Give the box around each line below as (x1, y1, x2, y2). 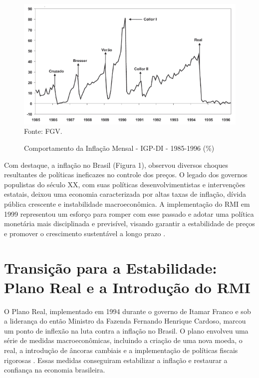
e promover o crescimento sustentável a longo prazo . (4, 228, 166, 238)
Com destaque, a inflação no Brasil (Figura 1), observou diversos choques (4, 159, 228, 170)
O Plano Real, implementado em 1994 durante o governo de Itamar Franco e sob (4, 306, 251, 316)
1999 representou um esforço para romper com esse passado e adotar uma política (4, 208, 254, 219)
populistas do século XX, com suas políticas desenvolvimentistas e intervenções (4, 179, 246, 189)
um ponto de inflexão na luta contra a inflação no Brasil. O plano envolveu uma (4, 325, 249, 336)
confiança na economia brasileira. (4, 365, 105, 375)
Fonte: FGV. (24, 126, 62, 136)
